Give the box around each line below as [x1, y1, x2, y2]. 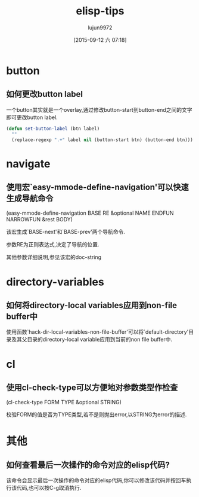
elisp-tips [76, 4, 125, 18]
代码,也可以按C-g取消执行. [16, 484, 82, 492]
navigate [6, 157, 51, 170]
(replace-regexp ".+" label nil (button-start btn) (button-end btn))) [11, 136, 194, 143]
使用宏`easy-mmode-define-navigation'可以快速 [6, 182, 189, 192]
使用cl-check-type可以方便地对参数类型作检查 [6, 382, 178, 392]
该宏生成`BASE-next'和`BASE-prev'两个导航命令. [6, 228, 125, 236]
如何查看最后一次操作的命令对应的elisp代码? [6, 459, 170, 470]
